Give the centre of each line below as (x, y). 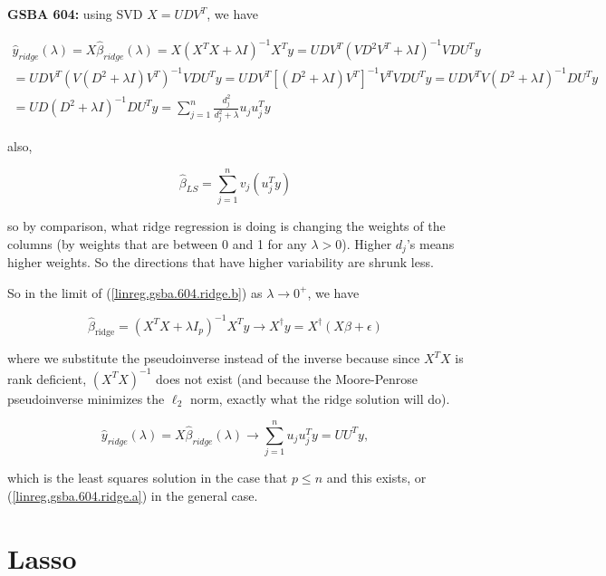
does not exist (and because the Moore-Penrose (287, 378)
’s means (430, 243)
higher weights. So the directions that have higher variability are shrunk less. (221, 262)
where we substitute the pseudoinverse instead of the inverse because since (214, 358)
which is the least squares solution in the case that (148, 478)
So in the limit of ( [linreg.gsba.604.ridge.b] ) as (135, 292)
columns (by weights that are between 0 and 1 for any (157, 243)
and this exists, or (376, 478)
